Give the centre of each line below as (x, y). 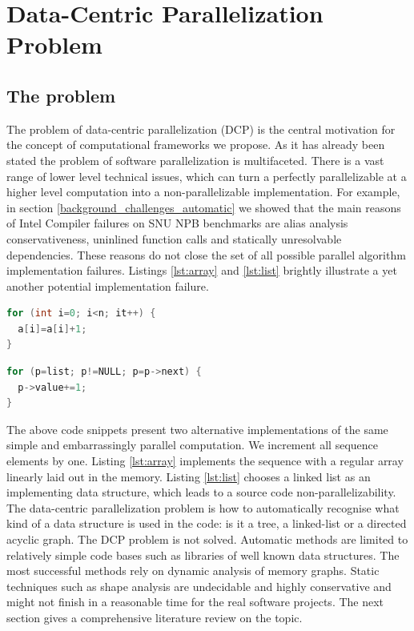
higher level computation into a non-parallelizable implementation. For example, (203, 192)
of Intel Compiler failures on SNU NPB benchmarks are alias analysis (177, 223)
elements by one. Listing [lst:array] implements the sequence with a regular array (205, 461)
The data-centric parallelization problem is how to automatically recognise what (203, 507)
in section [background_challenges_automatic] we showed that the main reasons (204, 207)
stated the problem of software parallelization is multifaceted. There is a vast (195, 160)
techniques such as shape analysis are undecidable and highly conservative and (199, 586)
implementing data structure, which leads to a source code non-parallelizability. (201, 492)
